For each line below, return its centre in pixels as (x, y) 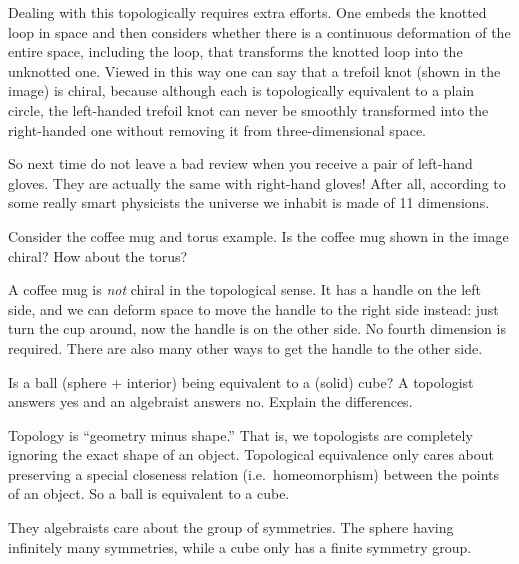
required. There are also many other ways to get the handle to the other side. (245, 347)
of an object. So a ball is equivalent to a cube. (149, 493)
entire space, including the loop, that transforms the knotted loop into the (235, 51)
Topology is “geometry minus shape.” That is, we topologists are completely (240, 434)
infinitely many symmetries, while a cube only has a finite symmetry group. (240, 546)
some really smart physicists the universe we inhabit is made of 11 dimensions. (249, 202)
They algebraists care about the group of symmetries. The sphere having (231, 527)
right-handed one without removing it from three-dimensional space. (217, 129)
